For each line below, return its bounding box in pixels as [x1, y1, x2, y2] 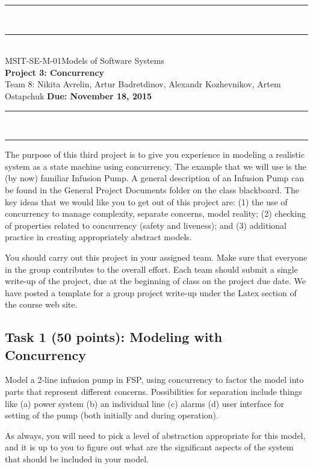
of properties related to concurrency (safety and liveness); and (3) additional [5, 219, 287, 231]
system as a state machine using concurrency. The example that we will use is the [5, 160, 306, 172]
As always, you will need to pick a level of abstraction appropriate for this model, [5, 429, 306, 441]
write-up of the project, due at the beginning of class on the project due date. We [5, 275, 306, 287]
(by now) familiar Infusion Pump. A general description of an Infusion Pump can [5, 172, 305, 184]
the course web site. [5, 298, 78, 311]
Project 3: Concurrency [5, 66, 105, 78]
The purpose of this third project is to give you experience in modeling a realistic [5, 148, 305, 161]
